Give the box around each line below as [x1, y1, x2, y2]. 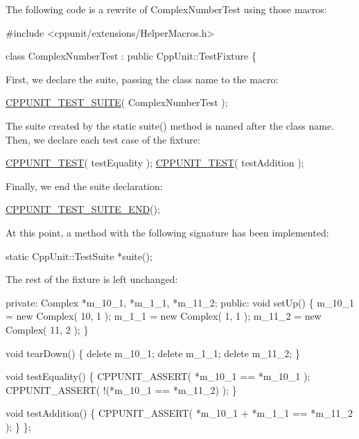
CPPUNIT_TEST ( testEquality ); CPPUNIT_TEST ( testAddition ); [6, 155, 304, 170]
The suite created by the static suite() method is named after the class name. [6, 118, 335, 132]
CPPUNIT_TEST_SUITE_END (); [6, 202, 160, 216]
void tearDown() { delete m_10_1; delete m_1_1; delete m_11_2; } [6, 345, 300, 360]
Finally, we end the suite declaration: [6, 178, 163, 193]
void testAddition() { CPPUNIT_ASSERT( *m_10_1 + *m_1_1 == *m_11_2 [6, 406, 353, 420]
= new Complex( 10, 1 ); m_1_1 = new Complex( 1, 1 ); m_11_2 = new [6, 309, 322, 323]
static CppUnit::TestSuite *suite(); [6, 248, 152, 263]
